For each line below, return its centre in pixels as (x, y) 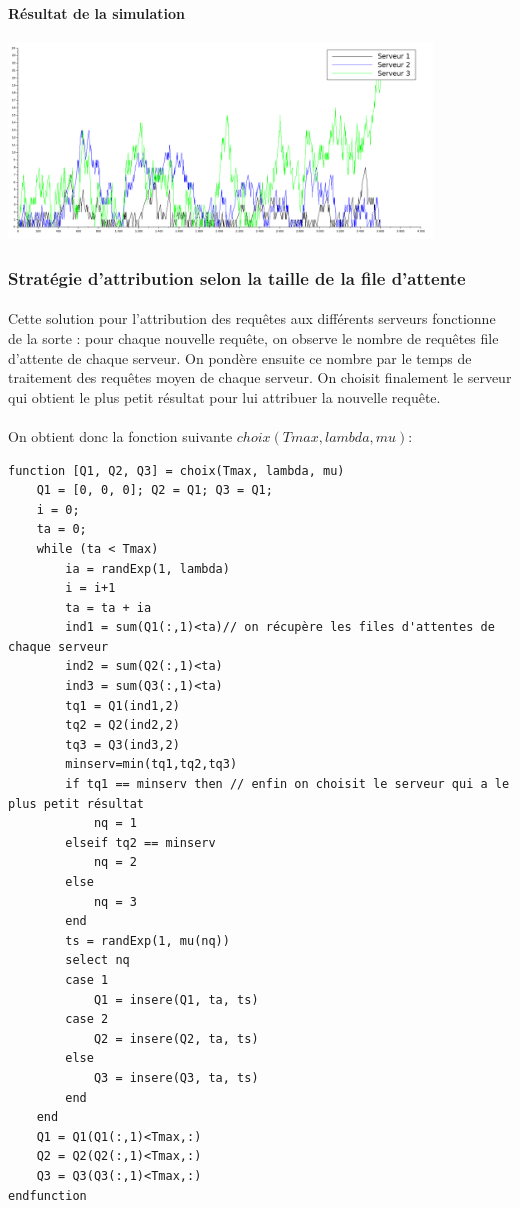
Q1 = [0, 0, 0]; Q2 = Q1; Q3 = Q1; (154, 490)
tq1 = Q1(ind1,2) (122, 705)
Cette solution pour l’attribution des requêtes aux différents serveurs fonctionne (252, 318)
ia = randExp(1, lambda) (147, 568)
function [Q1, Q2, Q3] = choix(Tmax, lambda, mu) (176, 470)
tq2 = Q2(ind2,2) (122, 725)
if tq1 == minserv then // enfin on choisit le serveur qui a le (287, 784)
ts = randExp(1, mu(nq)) (147, 940)
